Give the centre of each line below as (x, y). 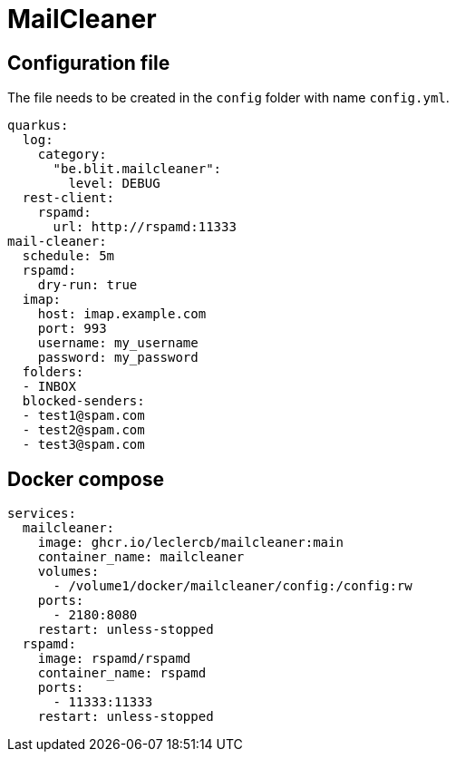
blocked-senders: (83, 401)
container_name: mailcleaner (141, 557)
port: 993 (72, 329)
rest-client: (68, 198)
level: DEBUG (114, 184)
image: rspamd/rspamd (114, 659)
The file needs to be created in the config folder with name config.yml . (228, 98)
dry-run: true (87, 285)
